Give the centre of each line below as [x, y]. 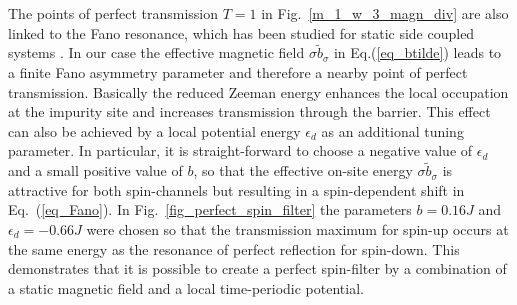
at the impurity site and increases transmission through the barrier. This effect [249, 111]
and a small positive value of [95, 170]
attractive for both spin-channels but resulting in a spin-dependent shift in [236, 189]
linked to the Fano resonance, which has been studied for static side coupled [241, 32]
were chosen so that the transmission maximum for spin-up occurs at [297, 228]
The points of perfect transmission [113, 13]
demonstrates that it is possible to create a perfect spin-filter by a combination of [257, 268]
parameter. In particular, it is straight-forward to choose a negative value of [240, 150]
